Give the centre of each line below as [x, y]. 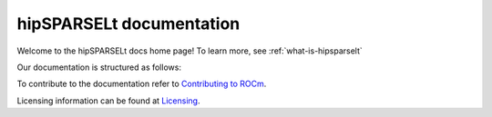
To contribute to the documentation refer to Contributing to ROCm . [142, 84]
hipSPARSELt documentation [128, 24]
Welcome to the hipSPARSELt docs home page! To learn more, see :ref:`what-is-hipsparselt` [190, 51]
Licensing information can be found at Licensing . [108, 101]
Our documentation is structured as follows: [99, 67]
